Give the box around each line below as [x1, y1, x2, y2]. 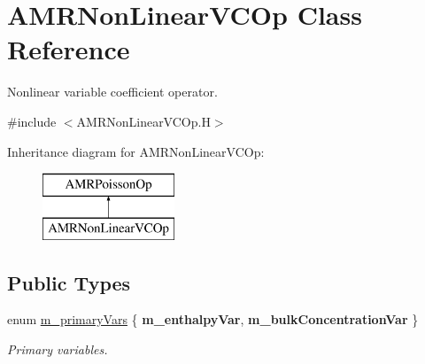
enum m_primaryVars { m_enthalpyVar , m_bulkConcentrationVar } [7, 310, 419, 329]
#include [7, 112, 57, 130]
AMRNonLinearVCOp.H [76, 112, 211, 130]
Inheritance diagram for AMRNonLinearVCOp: [7, 142, 265, 160]
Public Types [7, 268, 131, 296]
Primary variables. [7, 340, 108, 359]
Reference [7, 31, 130, 67]
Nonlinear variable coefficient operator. [7, 82, 218, 101]
